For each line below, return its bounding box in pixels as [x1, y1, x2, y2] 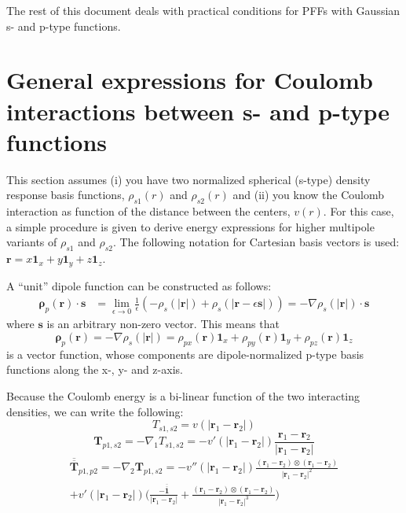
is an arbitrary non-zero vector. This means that [46, 316, 280, 332]
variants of [6, 234, 57, 250]
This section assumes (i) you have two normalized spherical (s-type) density [6, 171, 371, 187]
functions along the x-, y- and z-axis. [6, 361, 183, 378]
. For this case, [323, 203, 394, 220]
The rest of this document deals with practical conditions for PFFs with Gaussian [6, 2, 401, 18]
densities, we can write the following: [6, 403, 184, 419]
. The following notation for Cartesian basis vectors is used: [112, 234, 400, 250]
